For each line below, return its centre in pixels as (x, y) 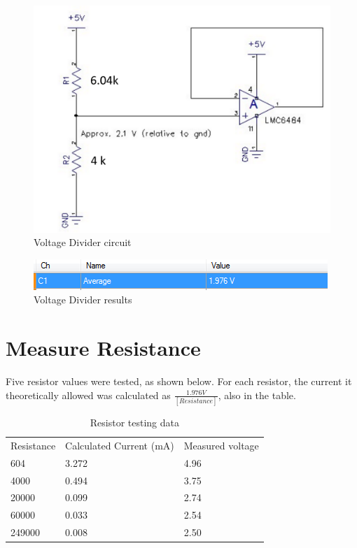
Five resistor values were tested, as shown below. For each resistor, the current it (179, 381)
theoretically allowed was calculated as (88, 395)
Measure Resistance (103, 348)
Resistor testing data (135, 423)
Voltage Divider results (83, 300)
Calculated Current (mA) (120, 445)
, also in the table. (257, 395)
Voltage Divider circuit (83, 242)
